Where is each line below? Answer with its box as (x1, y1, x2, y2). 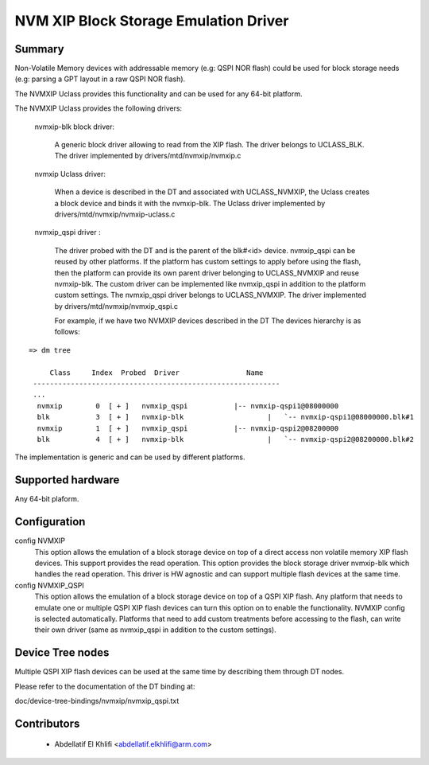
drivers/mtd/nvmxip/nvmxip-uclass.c (54, 209, 176, 219)
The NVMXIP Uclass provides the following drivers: (14, 103, 183, 113)
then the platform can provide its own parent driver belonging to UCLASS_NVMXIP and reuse (54, 267, 359, 278)
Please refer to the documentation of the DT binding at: (14, 681, 195, 691)
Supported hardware (14, 474, 120, 487)
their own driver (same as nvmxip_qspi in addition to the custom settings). (34, 625, 277, 634)
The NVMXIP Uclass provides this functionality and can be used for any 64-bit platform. (14, 88, 303, 99)
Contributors (14, 716, 80, 730)
